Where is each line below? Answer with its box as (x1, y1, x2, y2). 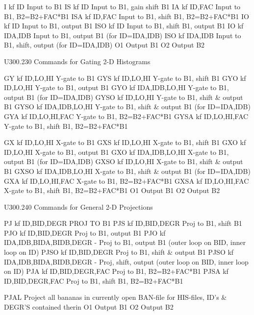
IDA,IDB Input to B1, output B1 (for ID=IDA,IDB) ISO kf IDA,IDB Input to (4, 30, 241, 40)
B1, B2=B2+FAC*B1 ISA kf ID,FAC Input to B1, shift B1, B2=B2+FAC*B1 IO (4, 11, 249, 21)
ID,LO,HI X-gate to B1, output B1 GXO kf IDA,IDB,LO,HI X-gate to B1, (4, 146, 229, 157)
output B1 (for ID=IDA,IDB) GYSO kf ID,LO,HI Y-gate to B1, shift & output (4, 92, 243, 102)
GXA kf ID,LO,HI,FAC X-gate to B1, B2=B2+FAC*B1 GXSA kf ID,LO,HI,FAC (4, 175, 249, 186)
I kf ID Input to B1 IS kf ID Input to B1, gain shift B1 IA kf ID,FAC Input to (4, 1, 241, 11)
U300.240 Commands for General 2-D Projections (4, 201, 153, 212)
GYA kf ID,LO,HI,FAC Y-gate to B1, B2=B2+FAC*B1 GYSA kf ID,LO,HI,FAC (4, 111, 249, 121)
